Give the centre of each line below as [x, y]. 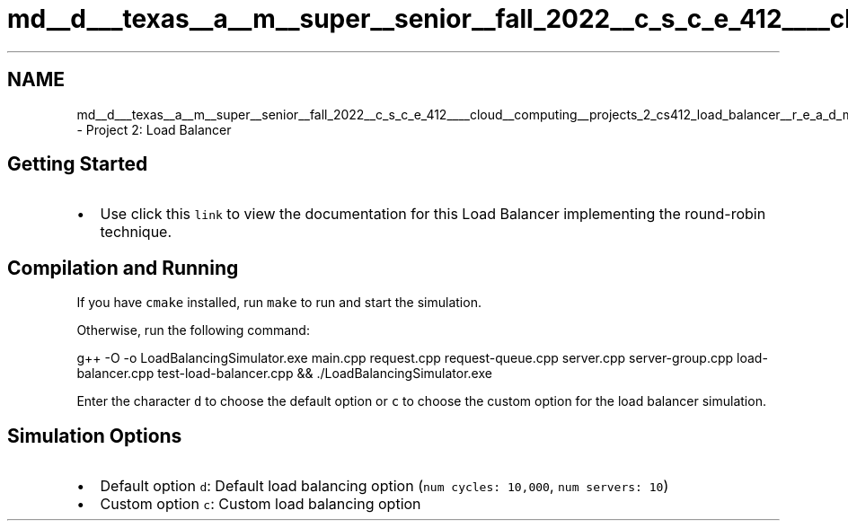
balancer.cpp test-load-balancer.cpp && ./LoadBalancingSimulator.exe [284, 374]
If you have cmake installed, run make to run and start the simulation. [279, 303]
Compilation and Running [123, 268]
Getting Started [78, 164]
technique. [136, 232]
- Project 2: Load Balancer [154, 129]
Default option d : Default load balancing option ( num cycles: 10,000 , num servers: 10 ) [384, 486]
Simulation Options [95, 436]
